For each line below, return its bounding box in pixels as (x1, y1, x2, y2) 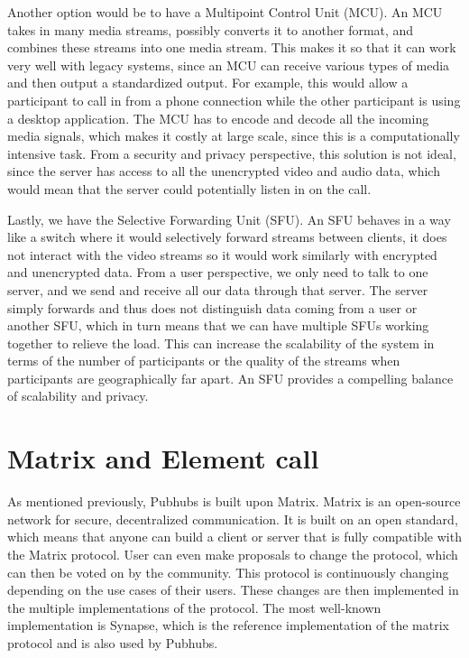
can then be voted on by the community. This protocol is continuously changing (7, 562, 449, 581)
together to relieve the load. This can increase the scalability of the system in (7, 333, 435, 352)
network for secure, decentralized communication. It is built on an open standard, (7, 509, 458, 528)
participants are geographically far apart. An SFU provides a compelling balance (7, 368, 454, 387)
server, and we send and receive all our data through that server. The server (7, 280, 428, 299)
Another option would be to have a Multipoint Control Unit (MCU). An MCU (7, 3, 443, 21)
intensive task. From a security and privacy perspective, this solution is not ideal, (7, 144, 456, 162)
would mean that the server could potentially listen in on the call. (7, 179, 372, 198)
